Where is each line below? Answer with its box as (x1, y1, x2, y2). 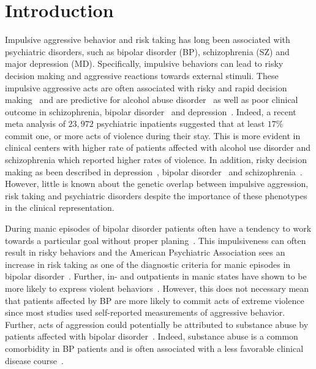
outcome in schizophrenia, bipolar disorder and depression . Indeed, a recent (5, 105, 296, 118)
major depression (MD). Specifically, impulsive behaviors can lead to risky (5, 57, 284, 70)
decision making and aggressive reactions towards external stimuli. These (5, 69, 279, 82)
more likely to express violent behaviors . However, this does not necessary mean (5, 282, 309, 294)
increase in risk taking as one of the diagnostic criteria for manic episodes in (5, 257, 291, 270)
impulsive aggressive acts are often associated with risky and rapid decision (5, 81, 287, 94)
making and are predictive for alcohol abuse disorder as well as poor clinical (5, 93, 298, 106)
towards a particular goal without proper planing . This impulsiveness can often (5, 234, 306, 246)
